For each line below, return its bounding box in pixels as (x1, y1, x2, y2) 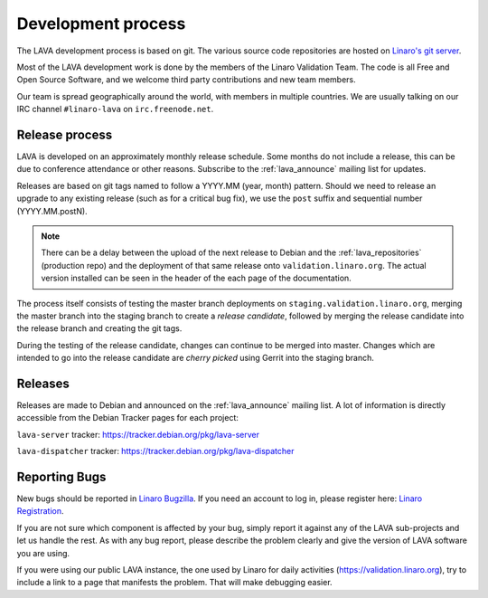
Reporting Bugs (16, 469, 107, 484)
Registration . (16, 506, 64, 517)
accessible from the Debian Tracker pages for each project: (16, 413, 239, 423)
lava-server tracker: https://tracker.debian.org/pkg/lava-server (16, 429, 260, 440)
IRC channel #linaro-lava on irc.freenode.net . (16, 104, 214, 115)
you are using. (16, 547, 70, 558)
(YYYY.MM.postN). (16, 205, 88, 216)
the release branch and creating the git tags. (16, 323, 183, 334)
